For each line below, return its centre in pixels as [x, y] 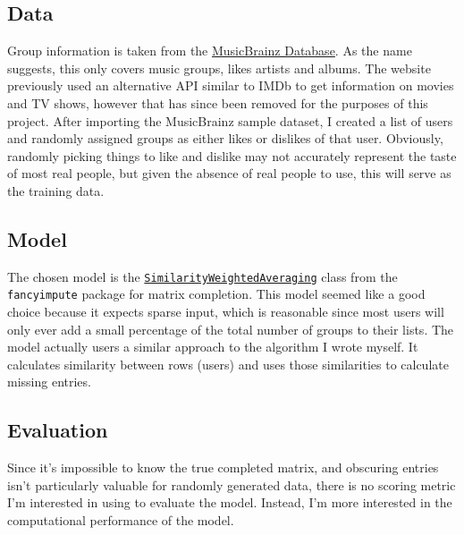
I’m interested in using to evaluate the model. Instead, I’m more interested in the [230, 502]
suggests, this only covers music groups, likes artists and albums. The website [219, 68]
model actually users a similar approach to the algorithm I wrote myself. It [213, 347]
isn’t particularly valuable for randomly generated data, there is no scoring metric [232, 484]
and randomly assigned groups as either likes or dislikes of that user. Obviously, [225, 138]
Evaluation [58, 430]
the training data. [56, 190]
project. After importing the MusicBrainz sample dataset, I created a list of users [230, 120]
